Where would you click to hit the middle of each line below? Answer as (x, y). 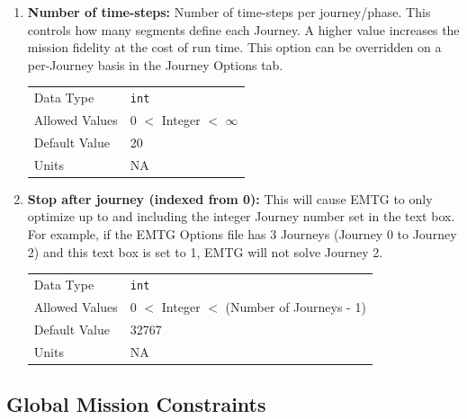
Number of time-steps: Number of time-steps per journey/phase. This (229, 12)
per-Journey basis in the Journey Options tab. (155, 64)
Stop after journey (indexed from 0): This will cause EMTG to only (230, 198)
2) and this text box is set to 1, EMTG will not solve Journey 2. (205, 251)
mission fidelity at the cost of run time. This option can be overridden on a (234, 47)
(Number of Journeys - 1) (296, 306)
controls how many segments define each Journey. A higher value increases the (243, 29)
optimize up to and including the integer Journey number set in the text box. (241, 216)
